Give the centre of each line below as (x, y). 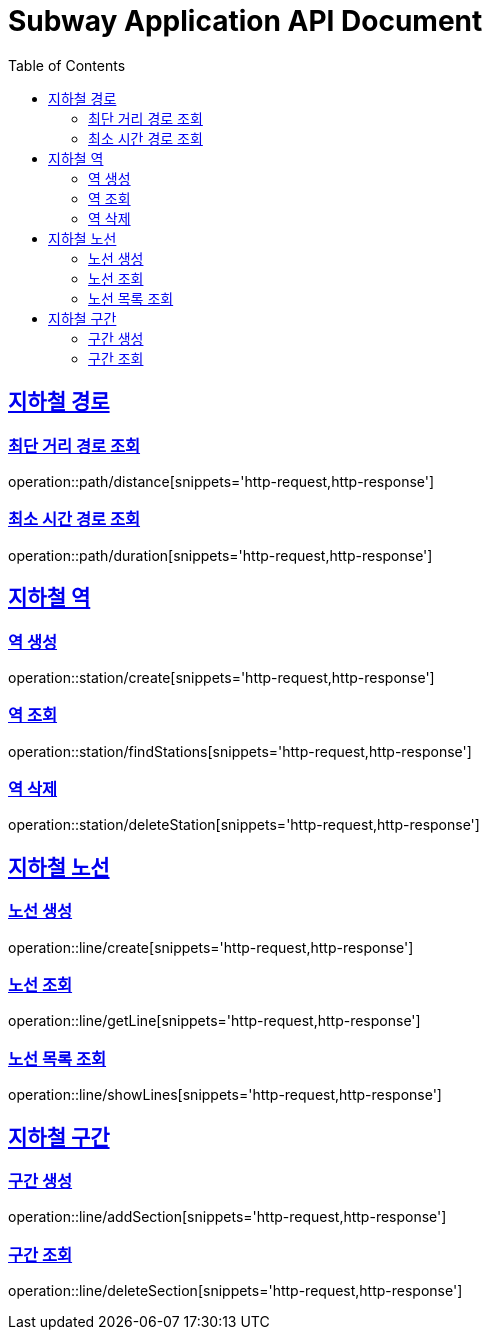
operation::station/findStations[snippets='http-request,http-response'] (240, 751)
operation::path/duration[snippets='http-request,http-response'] (220, 555)
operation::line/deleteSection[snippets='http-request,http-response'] (235, 1291)
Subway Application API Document (245, 21)
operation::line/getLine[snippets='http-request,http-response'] (214, 1021)
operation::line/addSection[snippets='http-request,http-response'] (227, 1217)
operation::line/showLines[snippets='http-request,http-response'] (225, 1095)
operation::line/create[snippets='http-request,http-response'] (211, 947)
